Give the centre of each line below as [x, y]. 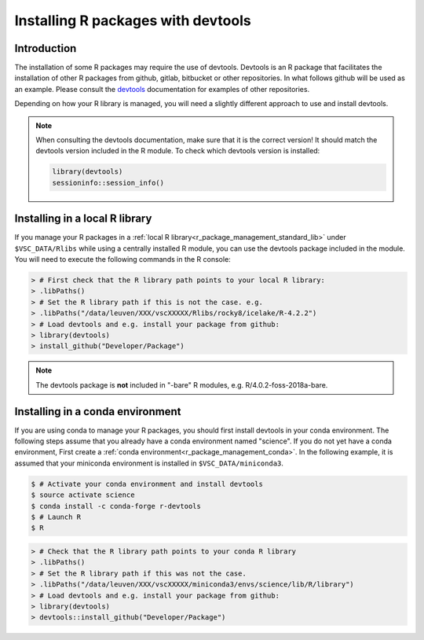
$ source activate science [83, 495]
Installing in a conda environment [98, 412]
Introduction [46, 48]
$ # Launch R [56, 517]
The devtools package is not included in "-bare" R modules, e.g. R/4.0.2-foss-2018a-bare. [182, 384]
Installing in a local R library [83, 219]
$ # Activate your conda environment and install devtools [147, 484]
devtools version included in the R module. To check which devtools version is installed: [178, 151]
